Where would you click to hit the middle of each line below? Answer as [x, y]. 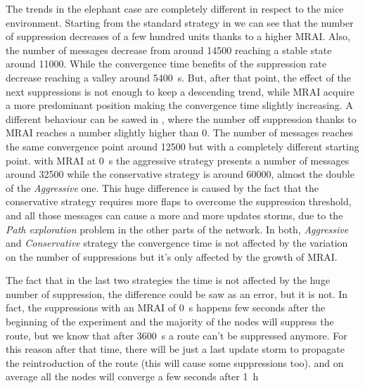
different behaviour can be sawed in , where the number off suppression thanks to [181, 118]
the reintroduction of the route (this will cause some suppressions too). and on [175, 362]
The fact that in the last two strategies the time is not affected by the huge [168, 280]
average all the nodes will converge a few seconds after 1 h [132, 376]
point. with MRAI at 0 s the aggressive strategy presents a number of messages [178, 160]
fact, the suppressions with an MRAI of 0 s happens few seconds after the [166, 308]
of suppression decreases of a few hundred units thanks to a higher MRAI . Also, [178, 36]
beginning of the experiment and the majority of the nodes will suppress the [170, 322]
